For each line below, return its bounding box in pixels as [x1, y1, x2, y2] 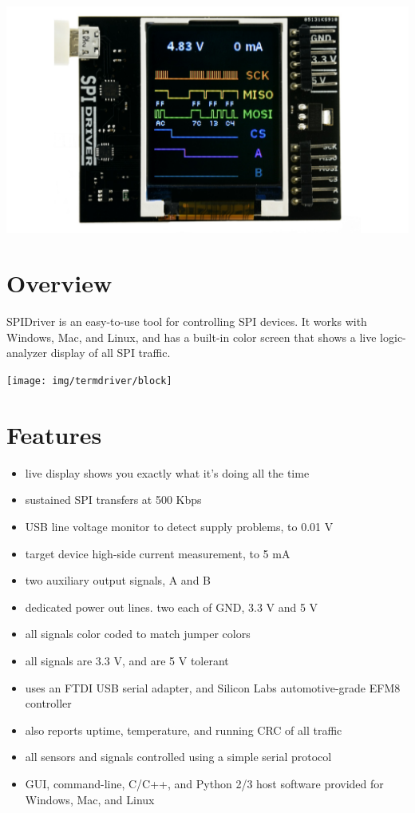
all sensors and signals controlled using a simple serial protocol [25, 748, 332, 765]
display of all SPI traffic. [50, 344, 171, 361]
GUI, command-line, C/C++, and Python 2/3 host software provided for [25, 775, 384, 791]
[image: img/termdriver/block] [6, 375, 172, 387]
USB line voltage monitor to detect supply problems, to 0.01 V [25, 518, 334, 534]
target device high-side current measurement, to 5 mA [25, 545, 290, 561]
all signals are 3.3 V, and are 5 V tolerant [25, 652, 229, 668]
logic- [380, 328, 406, 345]
